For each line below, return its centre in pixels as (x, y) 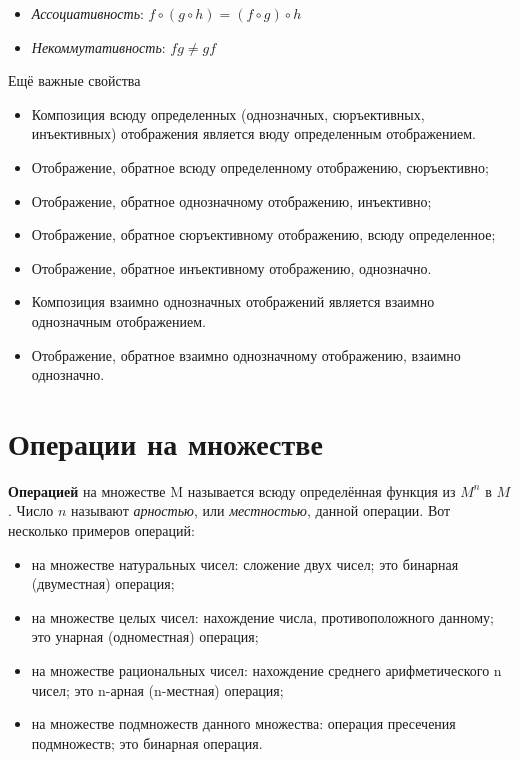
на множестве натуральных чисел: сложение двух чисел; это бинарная (245, 563)
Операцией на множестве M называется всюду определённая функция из (232, 490)
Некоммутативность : (98, 46)
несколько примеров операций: (101, 530)
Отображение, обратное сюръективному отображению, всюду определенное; (263, 234)
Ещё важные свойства (74, 80)
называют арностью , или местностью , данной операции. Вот (261, 510)
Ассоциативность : (87, 13)
